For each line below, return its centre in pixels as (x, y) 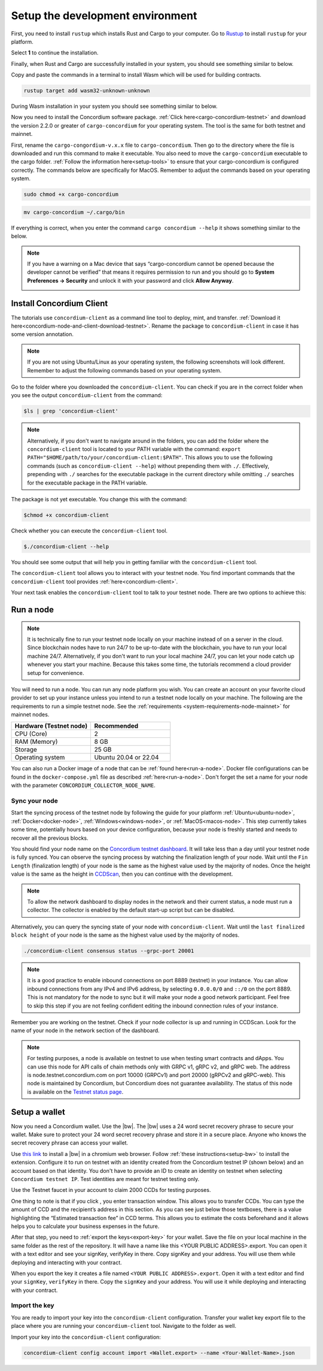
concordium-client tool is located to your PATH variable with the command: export (134, 449)
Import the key (33, 1306)
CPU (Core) (31, 734)
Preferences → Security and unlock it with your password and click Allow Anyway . (130, 280)
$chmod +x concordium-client (66, 515)
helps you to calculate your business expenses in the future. (85, 1226)
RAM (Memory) (36, 742)
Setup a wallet (38, 1112)
